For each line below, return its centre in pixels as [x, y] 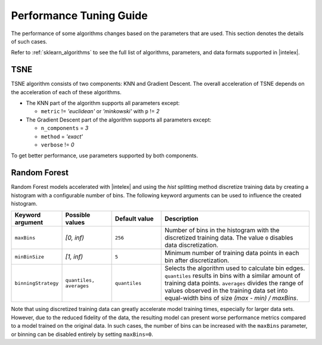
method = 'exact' [62, 136]
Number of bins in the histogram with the [222, 231]
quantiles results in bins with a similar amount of [232, 276]
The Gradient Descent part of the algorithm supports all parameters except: [119, 120]
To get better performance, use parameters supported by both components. [105, 156]
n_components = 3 [65, 128]
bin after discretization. [197, 260]
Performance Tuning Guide [80, 15]
